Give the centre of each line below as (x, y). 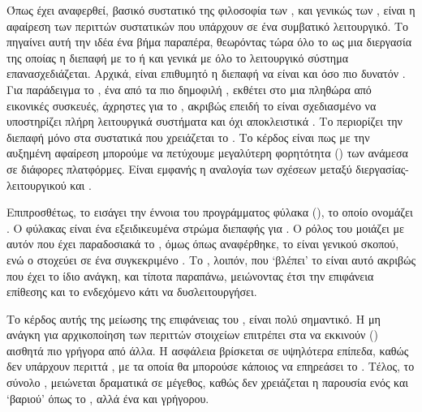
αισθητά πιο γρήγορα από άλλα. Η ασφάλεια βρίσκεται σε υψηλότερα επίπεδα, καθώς (208, 350)
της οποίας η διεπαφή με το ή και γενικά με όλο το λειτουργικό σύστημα (178, 57)
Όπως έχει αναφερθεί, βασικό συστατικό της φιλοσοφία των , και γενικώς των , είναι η (211, 10)
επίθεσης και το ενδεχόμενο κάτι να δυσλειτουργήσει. (132, 292)
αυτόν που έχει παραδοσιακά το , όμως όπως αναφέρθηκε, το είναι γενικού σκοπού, (203, 244)
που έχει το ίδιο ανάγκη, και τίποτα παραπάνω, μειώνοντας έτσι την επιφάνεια (190, 275)
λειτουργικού (37, 185)
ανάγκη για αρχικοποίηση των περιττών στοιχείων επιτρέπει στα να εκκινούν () (192, 335)
